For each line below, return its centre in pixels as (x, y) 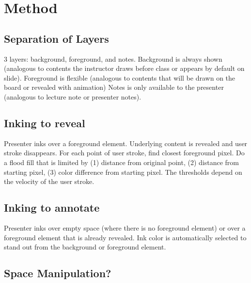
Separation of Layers (56, 38)
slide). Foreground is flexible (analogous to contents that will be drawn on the (120, 77)
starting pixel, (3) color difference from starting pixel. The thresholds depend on (123, 172)
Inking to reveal (45, 123)
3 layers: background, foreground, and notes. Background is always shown (113, 58)
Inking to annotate (52, 208)
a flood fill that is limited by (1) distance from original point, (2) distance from (121, 162)
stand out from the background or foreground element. (85, 247)
